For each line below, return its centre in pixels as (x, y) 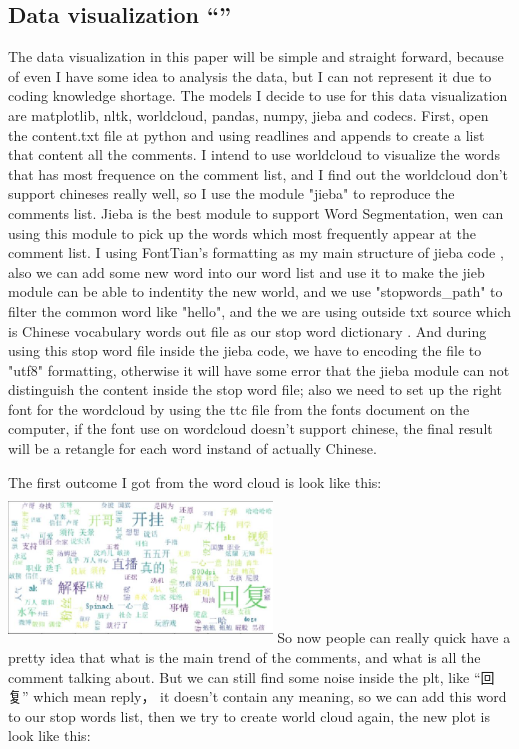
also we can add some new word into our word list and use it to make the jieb (246, 271)
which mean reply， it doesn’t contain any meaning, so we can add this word (270, 696)
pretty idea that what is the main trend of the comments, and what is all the (244, 657)
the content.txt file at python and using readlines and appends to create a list (246, 134)
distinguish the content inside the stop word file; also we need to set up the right (255, 389)
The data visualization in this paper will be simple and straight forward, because (256, 56)
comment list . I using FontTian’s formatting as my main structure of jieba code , (256, 252)
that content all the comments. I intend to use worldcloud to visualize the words (254, 154)
